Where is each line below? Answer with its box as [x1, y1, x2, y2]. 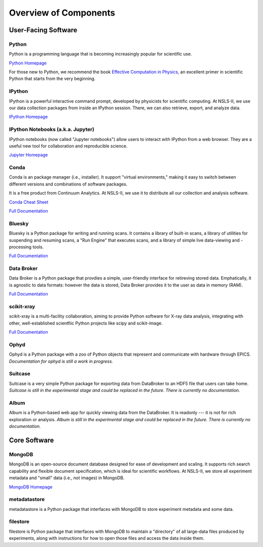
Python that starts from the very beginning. [9, 76, 96, 81]
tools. [32, 244, 44, 250]
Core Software [9, 436, 54, 444]
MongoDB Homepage [9, 484, 53, 490]
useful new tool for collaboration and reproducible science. [9, 143, 128, 149]
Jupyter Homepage [9, 152, 48, 158]
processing [9, 244, 32, 250]
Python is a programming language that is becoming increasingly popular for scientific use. [9, 51, 192, 57]
